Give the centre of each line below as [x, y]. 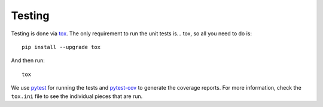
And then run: [28, 60]
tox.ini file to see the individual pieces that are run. [77, 96]
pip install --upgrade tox [61, 47]
